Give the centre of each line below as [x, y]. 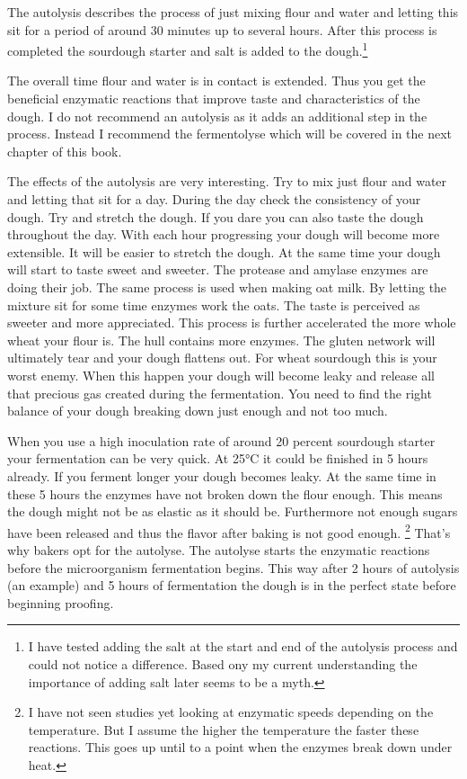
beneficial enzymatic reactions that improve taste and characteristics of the [214, 98]
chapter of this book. [65, 151]
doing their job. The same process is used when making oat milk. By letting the [227, 287]
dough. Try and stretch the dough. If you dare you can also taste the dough [216, 216]
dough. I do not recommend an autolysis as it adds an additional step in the [217, 116]
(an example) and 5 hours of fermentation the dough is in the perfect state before [232, 585]
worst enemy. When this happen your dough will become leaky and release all [221, 375]
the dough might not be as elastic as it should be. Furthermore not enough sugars [233, 511]
